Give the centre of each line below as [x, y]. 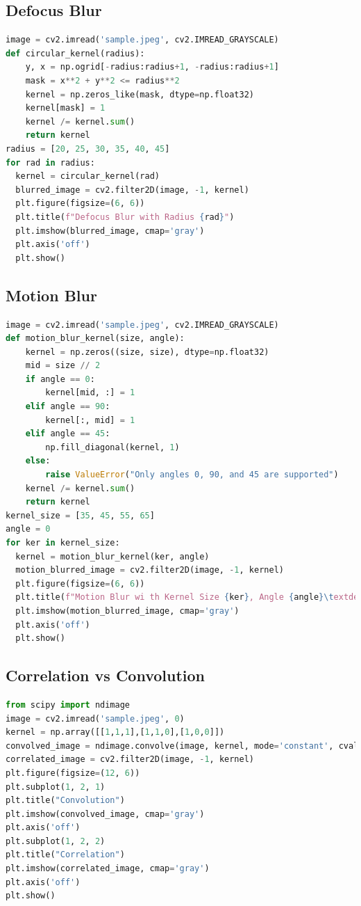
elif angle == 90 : [68, 407]
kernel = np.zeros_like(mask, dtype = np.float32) [140, 94]
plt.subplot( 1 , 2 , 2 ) [56, 841]
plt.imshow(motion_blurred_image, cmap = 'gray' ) [127, 611]
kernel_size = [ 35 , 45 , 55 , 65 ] [80, 515]
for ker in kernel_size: [63, 543]
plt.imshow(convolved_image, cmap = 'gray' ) [105, 814]
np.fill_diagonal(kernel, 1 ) [112, 447]
